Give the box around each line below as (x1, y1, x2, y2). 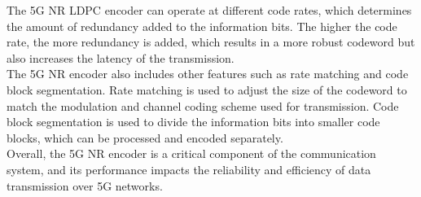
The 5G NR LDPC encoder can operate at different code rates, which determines (7, 2, 412, 18)
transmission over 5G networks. (7, 177, 163, 194)
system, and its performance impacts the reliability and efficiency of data (7, 160, 371, 177)
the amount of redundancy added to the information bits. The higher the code (7, 17, 397, 34)
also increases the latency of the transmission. (7, 49, 235, 66)
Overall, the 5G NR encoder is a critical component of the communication (7, 145, 376, 162)
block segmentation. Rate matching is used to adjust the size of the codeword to (7, 81, 407, 98)
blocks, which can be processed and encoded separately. (7, 129, 283, 146)
